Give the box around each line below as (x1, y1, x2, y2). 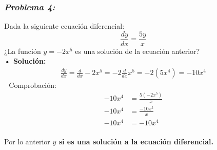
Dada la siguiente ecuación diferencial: (4, 21, 125, 31)
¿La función (4, 45, 41, 56)
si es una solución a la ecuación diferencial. (58, 136, 213, 147)
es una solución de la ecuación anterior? (75, 45, 200, 56)
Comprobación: (9, 80, 56, 90)
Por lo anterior (4, 136, 50, 147)
